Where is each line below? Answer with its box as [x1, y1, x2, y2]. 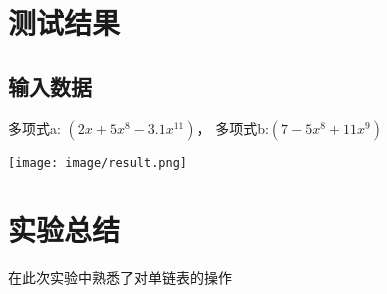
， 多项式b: [196, 117, 269, 138]
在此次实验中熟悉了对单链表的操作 [8, 267, 232, 288]
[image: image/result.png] [8, 155, 187, 170]
